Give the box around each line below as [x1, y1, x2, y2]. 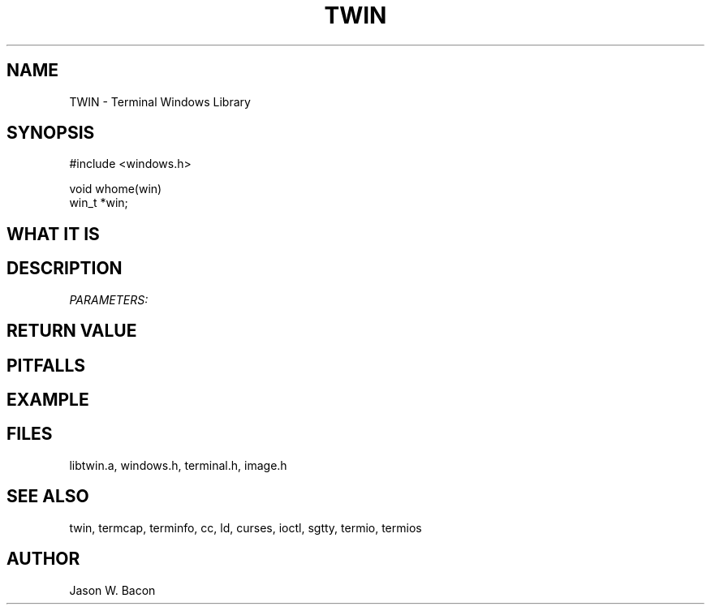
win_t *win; [69, 196, 128, 210]
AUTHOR [6, 549, 80, 570]
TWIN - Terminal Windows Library [69, 94, 251, 109]
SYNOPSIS [6, 123, 95, 144]
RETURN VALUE [6, 321, 137, 342]
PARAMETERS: [69, 292, 149, 307]
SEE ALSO [6, 486, 89, 507]
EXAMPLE [6, 389, 89, 410]
